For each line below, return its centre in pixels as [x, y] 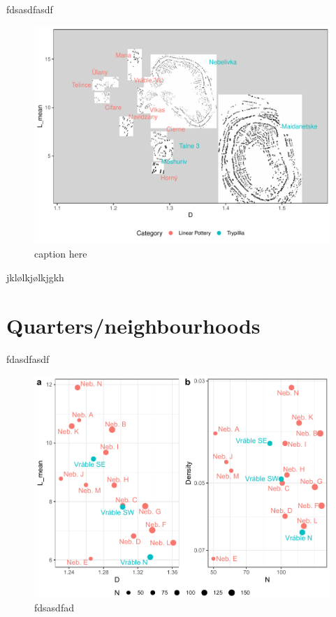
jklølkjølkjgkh [35, 277]
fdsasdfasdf [30, 9]
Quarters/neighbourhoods [133, 325]
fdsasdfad [54, 608]
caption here [61, 254]
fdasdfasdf [28, 358]
